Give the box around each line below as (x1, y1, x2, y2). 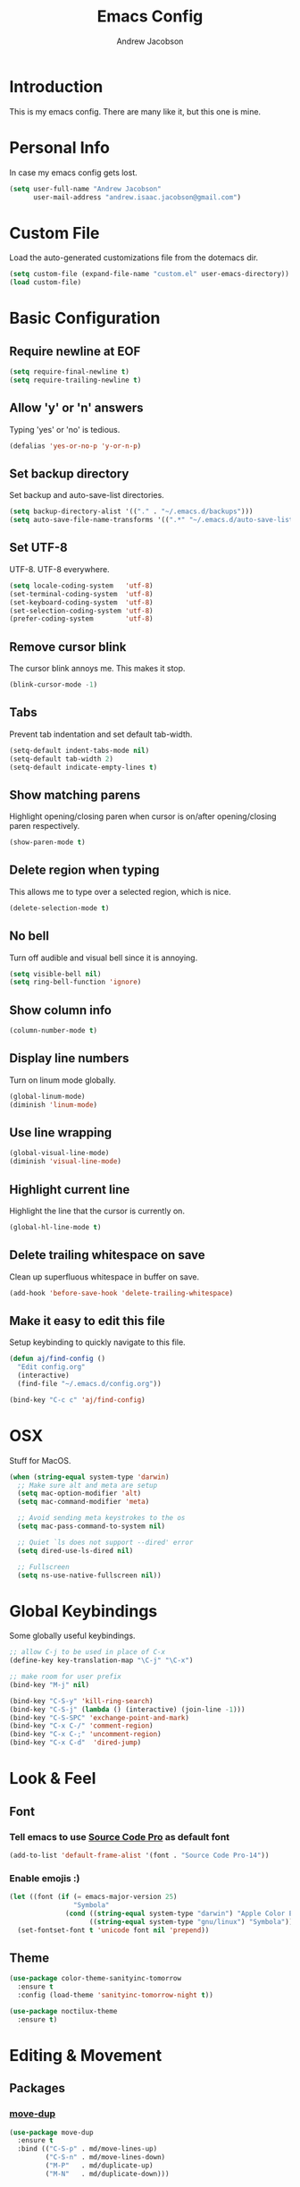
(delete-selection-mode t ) (9, 903, 110, 913)
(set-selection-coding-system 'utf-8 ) (9, 606, 154, 615)
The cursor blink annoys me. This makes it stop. (9, 663, 186, 674)
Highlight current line (9, 1182, 130, 1197)
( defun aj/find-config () (9, 1355, 105, 1364)
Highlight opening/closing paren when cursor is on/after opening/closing (9, 811, 277, 822)
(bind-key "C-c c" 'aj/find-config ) (9, 1395, 146, 1405)
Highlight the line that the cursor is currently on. (9, 1205, 186, 1216)
